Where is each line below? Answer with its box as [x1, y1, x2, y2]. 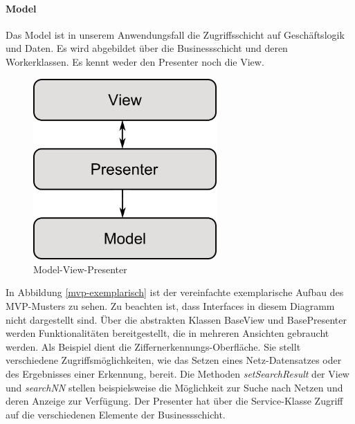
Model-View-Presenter [33, 261, 127, 276]
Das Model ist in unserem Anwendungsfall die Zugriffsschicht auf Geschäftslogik [6, 27, 345, 42]
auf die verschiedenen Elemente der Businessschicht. [6, 407, 226, 421]
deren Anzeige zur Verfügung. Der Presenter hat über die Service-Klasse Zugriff [6, 394, 343, 408]
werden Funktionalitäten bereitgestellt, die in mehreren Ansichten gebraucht [6, 326, 329, 340]
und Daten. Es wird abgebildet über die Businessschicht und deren [6, 41, 288, 55]
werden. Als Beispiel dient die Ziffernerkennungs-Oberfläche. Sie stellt [6, 339, 301, 353]
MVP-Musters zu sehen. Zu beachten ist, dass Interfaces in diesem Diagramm [6, 298, 335, 313]
